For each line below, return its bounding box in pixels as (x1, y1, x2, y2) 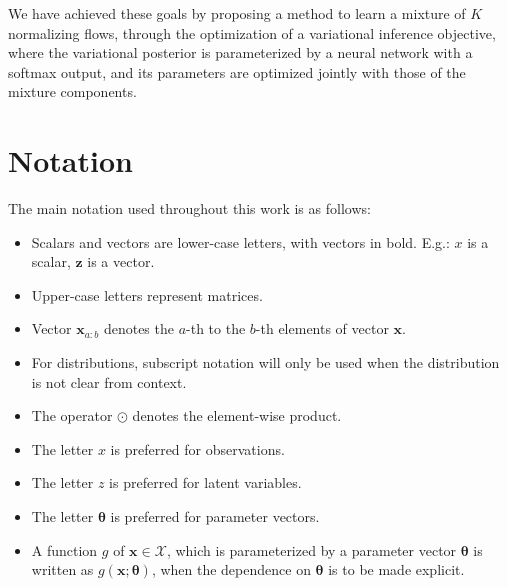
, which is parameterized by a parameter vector (166, 539, 457, 560)
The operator (31, 405, 113, 426)
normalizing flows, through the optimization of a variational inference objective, (8, 22, 496, 43)
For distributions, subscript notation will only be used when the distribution (31, 352, 500, 373)
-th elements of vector (255, 318, 389, 339)
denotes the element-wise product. (132, 405, 342, 426)
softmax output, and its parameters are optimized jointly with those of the (8, 61, 466, 82)
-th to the (186, 318, 246, 339)
